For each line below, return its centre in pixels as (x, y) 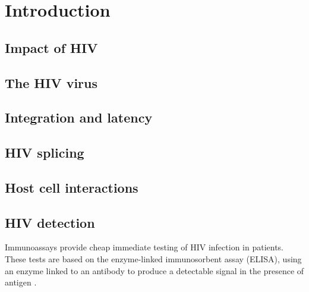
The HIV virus (51, 82)
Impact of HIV (51, 47)
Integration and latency (79, 117)
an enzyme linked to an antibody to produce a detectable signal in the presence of (154, 270)
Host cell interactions (72, 187)
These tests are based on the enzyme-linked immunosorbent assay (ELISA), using (153, 259)
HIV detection (50, 222)
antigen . (21, 282)
